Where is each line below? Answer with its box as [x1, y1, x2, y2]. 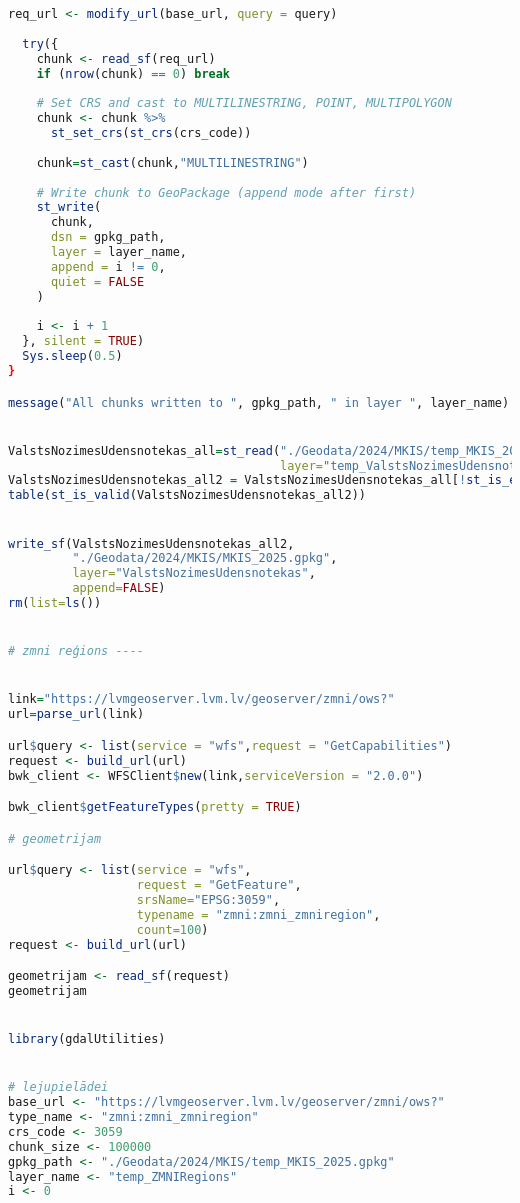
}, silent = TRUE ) [22, 334, 145, 349]
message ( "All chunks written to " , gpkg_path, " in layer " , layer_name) [8, 395, 510, 410]
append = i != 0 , [50, 259, 166, 274]
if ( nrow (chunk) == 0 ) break [36, 66, 231, 81]
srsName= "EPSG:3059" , [136, 892, 281, 907]
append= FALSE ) [72, 581, 166, 596]
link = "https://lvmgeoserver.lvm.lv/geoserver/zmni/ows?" [8, 692, 395, 707]
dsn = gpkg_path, [50, 230, 166, 245]
